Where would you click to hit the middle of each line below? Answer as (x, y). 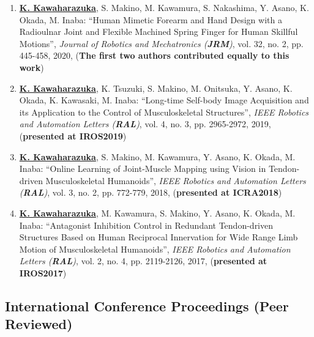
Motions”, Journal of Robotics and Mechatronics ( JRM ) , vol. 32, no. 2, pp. (161, 43)
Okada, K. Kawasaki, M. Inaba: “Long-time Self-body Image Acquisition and (164, 100)
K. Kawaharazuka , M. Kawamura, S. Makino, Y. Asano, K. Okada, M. (157, 213)
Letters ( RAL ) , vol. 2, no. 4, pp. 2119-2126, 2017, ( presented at (143, 261)
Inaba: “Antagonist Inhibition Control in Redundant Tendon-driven (146, 225)
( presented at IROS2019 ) (73, 135)
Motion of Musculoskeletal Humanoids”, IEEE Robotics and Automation (155, 249)
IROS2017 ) (43, 272)
